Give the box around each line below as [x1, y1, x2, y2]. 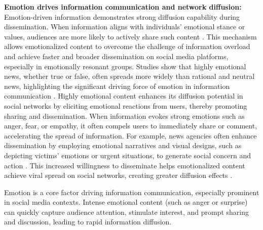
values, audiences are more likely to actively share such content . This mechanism [4, 31, 257, 41]
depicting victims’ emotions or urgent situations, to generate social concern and [4, 150, 251, 160]
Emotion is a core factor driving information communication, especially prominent [4, 187, 259, 197]
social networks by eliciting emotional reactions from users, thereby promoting [4, 100, 247, 111]
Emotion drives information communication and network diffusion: [4, 2, 242, 12]
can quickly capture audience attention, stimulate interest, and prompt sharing [4, 206, 249, 217]
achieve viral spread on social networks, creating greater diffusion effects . [4, 170, 233, 180]
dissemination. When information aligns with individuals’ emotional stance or [4, 21, 245, 32]
